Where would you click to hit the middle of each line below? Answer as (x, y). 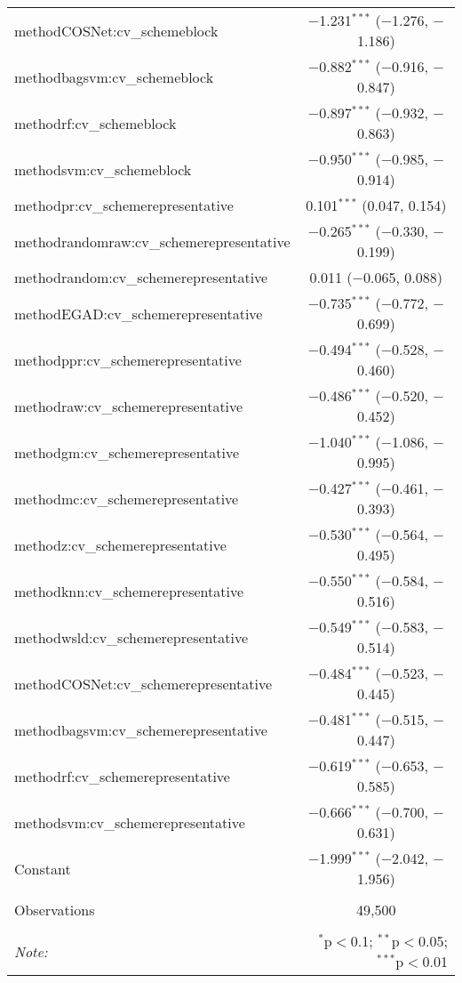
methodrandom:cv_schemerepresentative (141, 277)
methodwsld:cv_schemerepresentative (131, 637)
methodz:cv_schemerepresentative (120, 544)
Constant (43, 868)
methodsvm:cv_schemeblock (103, 169)
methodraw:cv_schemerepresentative (129, 406)
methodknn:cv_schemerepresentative (129, 591)
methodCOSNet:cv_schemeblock (116, 30)
